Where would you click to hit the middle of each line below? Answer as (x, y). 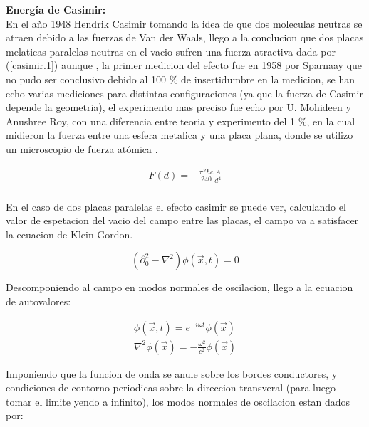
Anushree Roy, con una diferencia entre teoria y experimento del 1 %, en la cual (181, 121)
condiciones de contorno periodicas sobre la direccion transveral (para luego (171, 388)
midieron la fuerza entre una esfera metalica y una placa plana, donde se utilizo (180, 135)
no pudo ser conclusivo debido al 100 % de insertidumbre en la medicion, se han (181, 79)
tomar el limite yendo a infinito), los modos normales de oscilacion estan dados (178, 401)
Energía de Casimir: (56, 9)
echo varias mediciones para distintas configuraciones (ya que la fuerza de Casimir (184, 93)
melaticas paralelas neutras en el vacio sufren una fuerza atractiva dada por (171, 51)
